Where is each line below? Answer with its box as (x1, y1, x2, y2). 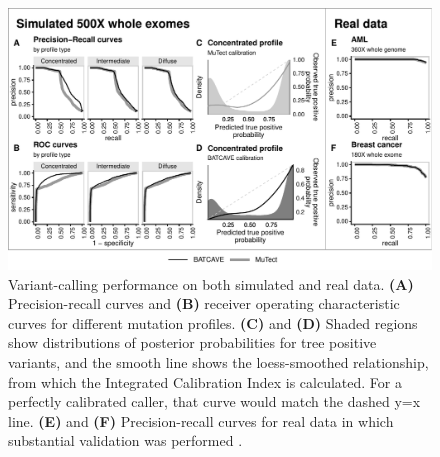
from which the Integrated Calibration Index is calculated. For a (8, 371, 403, 392)
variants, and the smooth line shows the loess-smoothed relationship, (8, 352, 429, 373)
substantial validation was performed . (8, 430, 243, 451)
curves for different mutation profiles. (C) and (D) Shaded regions (8, 312, 418, 333)
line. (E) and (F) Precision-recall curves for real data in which (8, 410, 394, 431)
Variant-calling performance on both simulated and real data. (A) (8, 273, 414, 294)
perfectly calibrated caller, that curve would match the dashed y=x (8, 391, 421, 412)
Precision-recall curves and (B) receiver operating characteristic (8, 293, 400, 314)
